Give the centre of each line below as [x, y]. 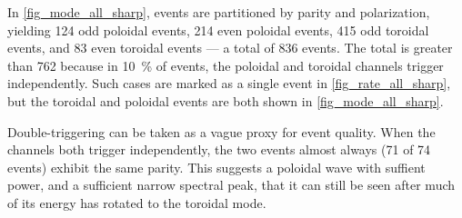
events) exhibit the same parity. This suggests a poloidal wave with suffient [216, 167]
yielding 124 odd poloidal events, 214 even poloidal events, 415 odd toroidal [218, 30]
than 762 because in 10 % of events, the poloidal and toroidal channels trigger [226, 65]
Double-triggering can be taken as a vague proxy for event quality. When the [221, 131]
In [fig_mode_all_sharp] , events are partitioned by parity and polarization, [219, 12]
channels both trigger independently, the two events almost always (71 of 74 [219, 149]
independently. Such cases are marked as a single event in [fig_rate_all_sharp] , [229, 83]
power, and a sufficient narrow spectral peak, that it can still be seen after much [231, 185]
